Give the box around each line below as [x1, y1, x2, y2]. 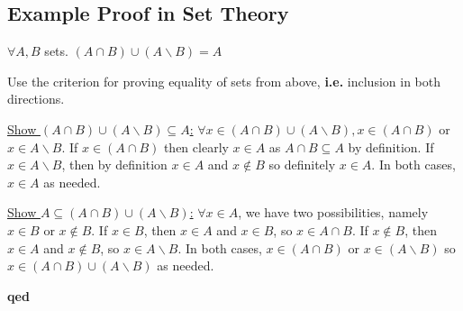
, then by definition [61, 155, 168, 174]
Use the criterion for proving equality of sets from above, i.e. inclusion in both [7, 71, 440, 90]
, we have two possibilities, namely [238, 203, 429, 222]
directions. [7, 89, 65, 108]
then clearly [163, 137, 229, 156]
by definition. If [348, 137, 434, 156]
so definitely [268, 155, 336, 174]
